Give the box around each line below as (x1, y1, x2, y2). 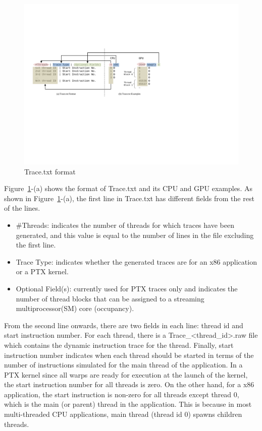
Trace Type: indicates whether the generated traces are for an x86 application (16, 256, 257, 267)
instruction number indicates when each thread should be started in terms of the (4, 349, 254, 360)
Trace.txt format (24, 166, 76, 176)
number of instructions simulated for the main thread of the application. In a (4, 359, 243, 370)
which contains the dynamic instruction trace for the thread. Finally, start (4, 339, 234, 350)
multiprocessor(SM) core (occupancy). (16, 303, 134, 314)
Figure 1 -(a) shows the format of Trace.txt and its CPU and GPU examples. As (4, 183, 252, 194)
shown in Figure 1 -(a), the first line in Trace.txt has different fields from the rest (4, 193, 254, 203)
